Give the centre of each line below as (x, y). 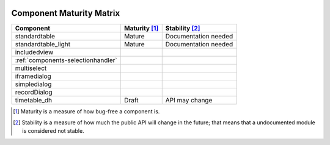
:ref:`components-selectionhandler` (66, 60)
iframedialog (33, 76)
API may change (189, 100)
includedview (34, 52)
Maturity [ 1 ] (141, 28)
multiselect (31, 68)
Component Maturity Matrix (66, 13)
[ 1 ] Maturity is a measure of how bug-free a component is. (86, 111)
